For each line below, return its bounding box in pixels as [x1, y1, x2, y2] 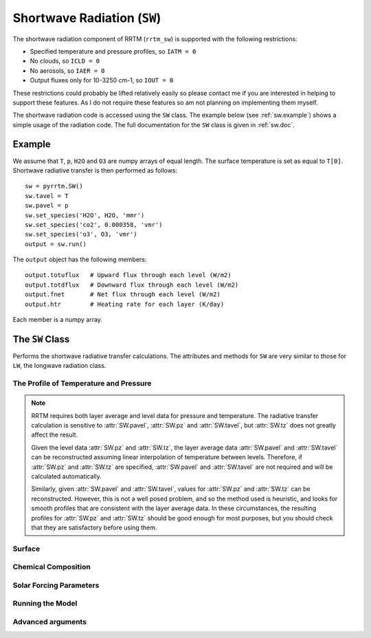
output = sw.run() [25, 240, 87, 247]
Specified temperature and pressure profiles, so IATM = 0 [30, 47, 196, 55]
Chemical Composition [12, 562, 91, 572]
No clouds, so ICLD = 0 [30, 57, 100, 65]
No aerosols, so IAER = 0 [30, 66, 106, 75]
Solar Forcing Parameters [12, 580, 100, 590]
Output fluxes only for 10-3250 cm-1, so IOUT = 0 [30, 76, 174, 85]
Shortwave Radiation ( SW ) [12, 10, 161, 25]
